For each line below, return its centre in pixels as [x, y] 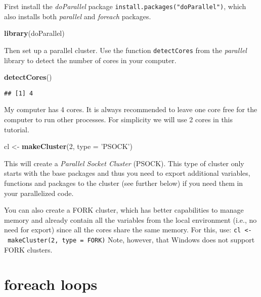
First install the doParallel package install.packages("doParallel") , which [125, 6]
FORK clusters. [28, 249]
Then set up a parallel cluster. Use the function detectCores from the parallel [125, 50]
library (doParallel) [34, 33]
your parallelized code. [39, 193]
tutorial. [17, 129]
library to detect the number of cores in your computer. [90, 60]
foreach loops [51, 284]
